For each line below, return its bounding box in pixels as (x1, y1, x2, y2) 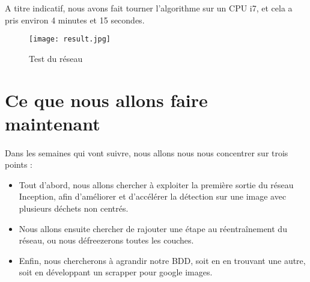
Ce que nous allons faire (5, 87, 208, 112)
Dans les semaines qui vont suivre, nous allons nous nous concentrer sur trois (5, 146, 288, 159)
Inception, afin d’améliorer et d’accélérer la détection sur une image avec (19, 190, 287, 203)
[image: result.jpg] (29, 35, 111, 44)
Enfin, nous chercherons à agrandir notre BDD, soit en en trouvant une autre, (19, 254, 306, 266)
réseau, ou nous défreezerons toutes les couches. (19, 234, 194, 247)
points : (5, 158, 32, 171)
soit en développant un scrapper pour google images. (19, 266, 213, 278)
